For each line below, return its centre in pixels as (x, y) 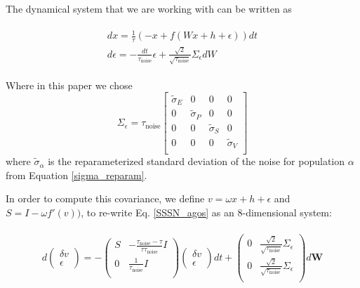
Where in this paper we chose (69, 85)
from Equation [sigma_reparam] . (76, 175)
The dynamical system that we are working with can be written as (149, 8)
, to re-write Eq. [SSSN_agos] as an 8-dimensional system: (206, 212)
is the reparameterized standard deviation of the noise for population (196, 161)
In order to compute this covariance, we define (105, 198)
